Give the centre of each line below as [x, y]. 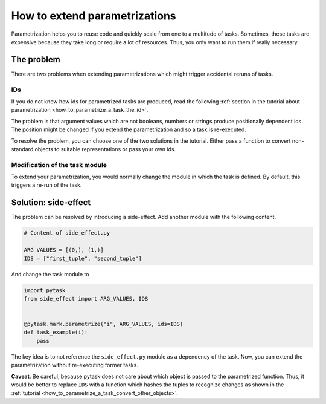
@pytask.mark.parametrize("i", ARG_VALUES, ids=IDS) [104, 324]
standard [22, 149]
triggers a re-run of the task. [46, 185]
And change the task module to [50, 274]
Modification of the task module [59, 165]
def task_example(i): [56, 332]
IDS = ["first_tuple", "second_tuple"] [83, 258]
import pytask [45, 290]
